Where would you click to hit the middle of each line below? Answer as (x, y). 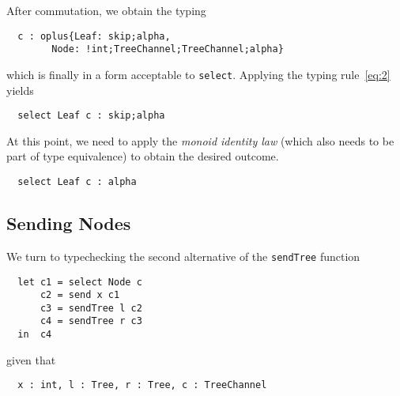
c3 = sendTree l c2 (91, 308)
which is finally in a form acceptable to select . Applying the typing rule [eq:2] (198, 74)
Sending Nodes (69, 223)
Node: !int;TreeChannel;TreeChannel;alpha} (168, 49)
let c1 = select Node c (80, 282)
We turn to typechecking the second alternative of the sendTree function (183, 256)
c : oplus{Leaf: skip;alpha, (94, 36)
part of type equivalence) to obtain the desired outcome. (143, 156)
